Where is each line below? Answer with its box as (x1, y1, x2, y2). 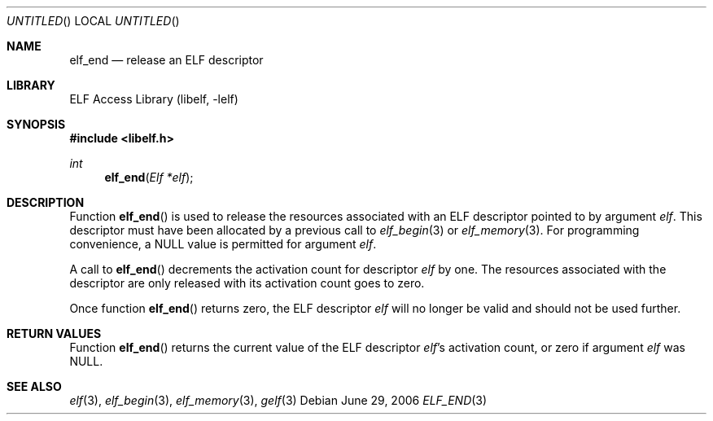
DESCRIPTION (7, 195, 85, 209)
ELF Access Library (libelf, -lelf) (69, 92, 238, 106)
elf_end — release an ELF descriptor (69, 53, 264, 67)
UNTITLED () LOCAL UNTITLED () (7, 14, 180, 28)
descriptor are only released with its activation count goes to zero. (69, 276, 425, 290)
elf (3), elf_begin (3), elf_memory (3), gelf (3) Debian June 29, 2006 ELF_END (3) (69, 393, 488, 407)
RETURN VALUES (7, 327, 102, 340)
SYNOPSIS (7, 117, 66, 131)
